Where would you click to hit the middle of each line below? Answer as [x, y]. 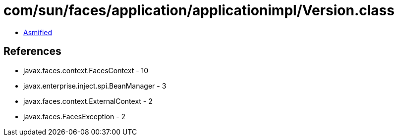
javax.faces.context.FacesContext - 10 [86, 70]
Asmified [38, 32]
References [32, 51]
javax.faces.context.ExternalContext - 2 [88, 101]
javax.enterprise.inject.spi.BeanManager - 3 [95, 86]
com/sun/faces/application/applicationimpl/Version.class [199, 10]
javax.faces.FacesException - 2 [75, 116]
